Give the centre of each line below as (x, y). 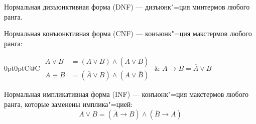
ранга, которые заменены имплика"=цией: (69, 104)
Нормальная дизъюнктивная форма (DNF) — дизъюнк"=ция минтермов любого (127, 7)
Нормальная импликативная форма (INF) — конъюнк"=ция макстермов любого (126, 94)
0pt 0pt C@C (22, 68)
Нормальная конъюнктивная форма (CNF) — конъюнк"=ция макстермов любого (128, 33)
